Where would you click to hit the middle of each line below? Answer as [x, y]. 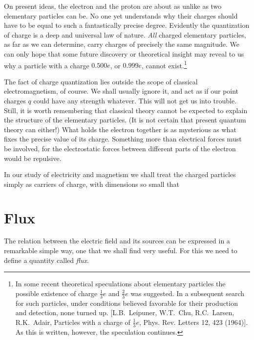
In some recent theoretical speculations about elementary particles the [120, 284]
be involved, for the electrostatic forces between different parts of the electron [120, 148]
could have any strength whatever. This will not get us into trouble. [135, 100]
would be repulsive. [33, 158]
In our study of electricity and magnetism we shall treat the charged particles [120, 174]
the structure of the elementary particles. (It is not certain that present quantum [125, 120]
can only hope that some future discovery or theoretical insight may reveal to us [124, 53]
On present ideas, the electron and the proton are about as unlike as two [113, 6]
